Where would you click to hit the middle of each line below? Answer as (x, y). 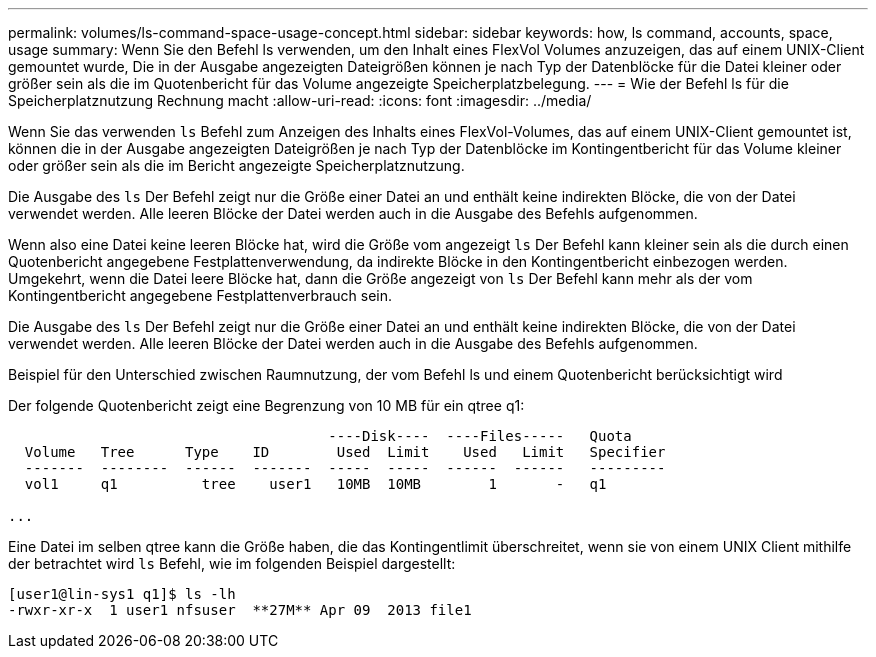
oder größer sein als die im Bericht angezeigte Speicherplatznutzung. (236, 165)
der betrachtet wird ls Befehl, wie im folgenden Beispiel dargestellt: (232, 563)
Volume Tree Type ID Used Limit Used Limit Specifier (345, 452)
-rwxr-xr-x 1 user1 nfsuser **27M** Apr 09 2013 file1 (240, 610)
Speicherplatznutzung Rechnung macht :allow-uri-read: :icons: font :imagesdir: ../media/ (300, 100)
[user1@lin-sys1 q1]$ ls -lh (122, 594)
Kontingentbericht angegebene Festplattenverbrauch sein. (200, 295)
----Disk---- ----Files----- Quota (480, 436)
